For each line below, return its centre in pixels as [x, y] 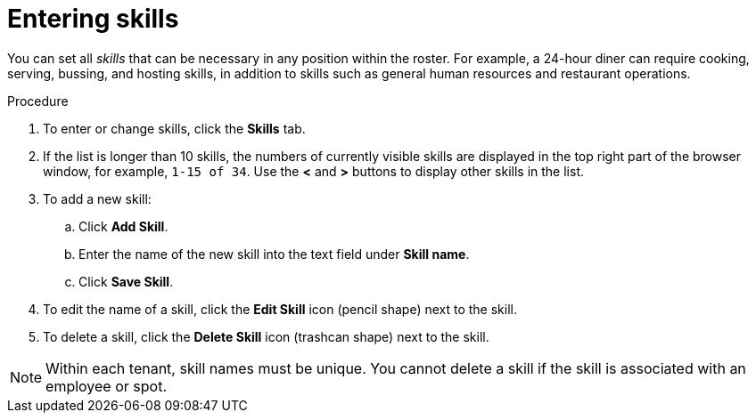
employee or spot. [106, 386]
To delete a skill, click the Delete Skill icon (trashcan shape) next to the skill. [266, 336]
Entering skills [93, 19]
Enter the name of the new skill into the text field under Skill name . [274, 254]
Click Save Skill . [126, 281]
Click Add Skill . [123, 226]
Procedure [38, 101]
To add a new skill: [97, 198]
